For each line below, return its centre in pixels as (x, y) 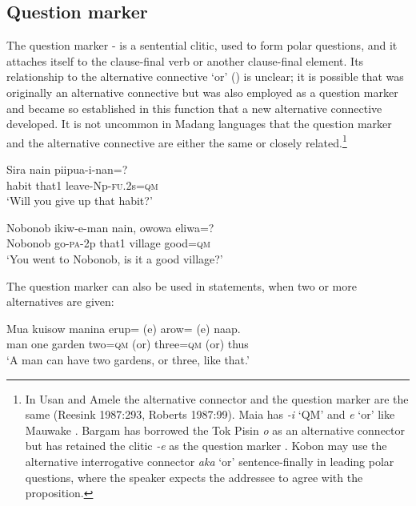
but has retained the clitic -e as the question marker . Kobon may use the (206, 446)
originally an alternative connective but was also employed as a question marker (202, 92)
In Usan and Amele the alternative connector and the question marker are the (217, 398)
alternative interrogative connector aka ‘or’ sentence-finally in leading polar (210, 461)
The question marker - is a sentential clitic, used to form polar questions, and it (202, 45)
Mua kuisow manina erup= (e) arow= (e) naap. (124, 328)
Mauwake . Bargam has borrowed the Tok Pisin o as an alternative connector (215, 430)
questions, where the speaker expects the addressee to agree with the (194, 477)
